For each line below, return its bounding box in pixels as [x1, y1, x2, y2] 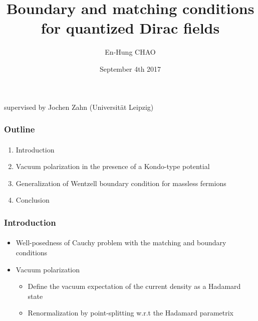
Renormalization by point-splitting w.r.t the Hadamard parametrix [28, 307, 234, 318]
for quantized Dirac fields [41, 18, 220, 38]
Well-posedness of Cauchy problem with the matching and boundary [16, 237, 226, 248]
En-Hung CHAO [105, 47, 156, 57]
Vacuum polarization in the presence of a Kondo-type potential [16, 161, 210, 172]
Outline [4, 123, 35, 135]
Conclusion [16, 195, 50, 205]
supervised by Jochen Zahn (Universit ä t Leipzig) [4, 101, 154, 112]
